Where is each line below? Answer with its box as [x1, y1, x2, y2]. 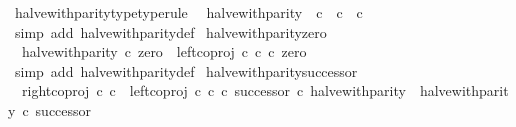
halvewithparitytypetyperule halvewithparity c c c [14, 2, 363, 22]
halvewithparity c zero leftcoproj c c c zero [21, 41, 307, 62]
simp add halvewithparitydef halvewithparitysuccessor [14, 60, 358, 81]
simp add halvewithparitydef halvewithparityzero [14, 21, 327, 42]
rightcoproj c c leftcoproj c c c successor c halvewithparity [21, 80, 406, 101]
